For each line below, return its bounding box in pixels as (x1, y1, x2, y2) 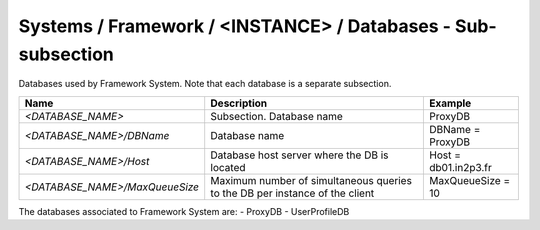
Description (210, 96, 268, 110)
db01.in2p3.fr (429, 160, 492, 174)
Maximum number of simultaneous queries (210, 173, 412, 187)
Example (429, 96, 472, 110)
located (210, 160, 246, 174)
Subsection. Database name (210, 109, 344, 123)
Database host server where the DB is (210, 148, 389, 162)
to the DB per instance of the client (210, 186, 375, 200)
